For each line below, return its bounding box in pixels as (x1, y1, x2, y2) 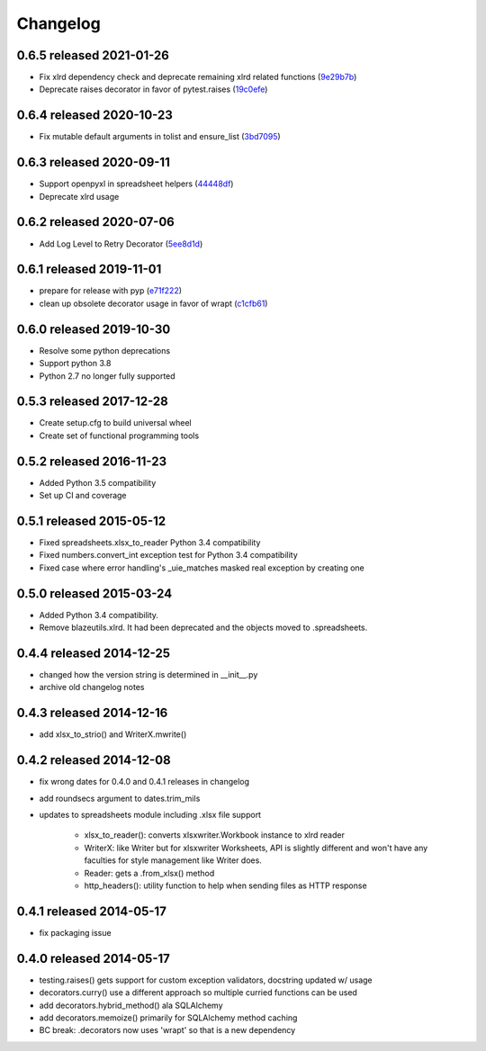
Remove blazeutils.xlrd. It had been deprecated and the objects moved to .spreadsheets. (39, 622, 368, 633)
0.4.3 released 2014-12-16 (16, 705, 168, 721)
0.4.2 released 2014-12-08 (16, 752, 171, 768)
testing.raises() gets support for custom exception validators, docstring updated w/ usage (39, 975, 373, 985)
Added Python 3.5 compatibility (39, 477, 157, 488)
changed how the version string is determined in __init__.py (39, 669, 258, 680)
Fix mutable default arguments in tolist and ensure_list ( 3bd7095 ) (39, 131, 281, 142)
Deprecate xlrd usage (39, 191, 120, 202)
